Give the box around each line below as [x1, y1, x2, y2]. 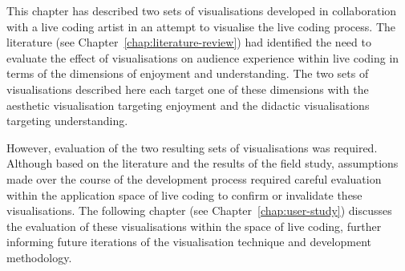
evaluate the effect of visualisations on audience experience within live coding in [6, 49, 399, 66]
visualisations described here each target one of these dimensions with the [6, 80, 369, 97]
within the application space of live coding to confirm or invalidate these [6, 186, 362, 203]
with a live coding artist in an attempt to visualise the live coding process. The [6, 18, 396, 34]
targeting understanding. [6, 112, 128, 129]
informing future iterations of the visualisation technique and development [6, 233, 372, 250]
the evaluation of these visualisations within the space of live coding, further [6, 217, 382, 234]
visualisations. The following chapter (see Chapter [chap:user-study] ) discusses [6, 202, 392, 219]
